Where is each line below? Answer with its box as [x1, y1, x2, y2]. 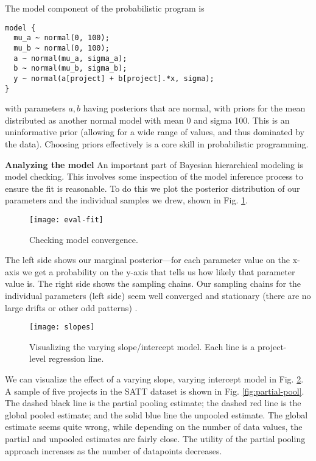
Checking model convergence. [29, 233, 138, 245]
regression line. [48, 352, 104, 365]
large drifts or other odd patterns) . [5, 301, 138, 314]
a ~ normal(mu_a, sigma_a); [13, 54, 127, 63]
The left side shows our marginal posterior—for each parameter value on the [5, 253, 290, 266]
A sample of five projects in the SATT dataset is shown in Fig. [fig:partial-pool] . [5, 384, 304, 397]
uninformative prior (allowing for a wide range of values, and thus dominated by [5, 125, 304, 138]
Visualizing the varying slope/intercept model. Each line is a [29, 340, 255, 353]
